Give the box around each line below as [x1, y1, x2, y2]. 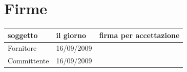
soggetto [8, 29, 38, 40]
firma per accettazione [99, 29, 180, 40]
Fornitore [8, 43, 37, 53]
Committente [8, 55, 49, 66]
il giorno [56, 29, 86, 40]
